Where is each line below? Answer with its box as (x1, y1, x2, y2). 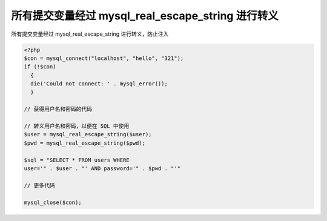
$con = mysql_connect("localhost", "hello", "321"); (24, 54, 184, 62)
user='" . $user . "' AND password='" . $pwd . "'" (24, 165, 181, 172)
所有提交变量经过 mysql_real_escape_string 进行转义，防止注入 (11, 30, 169, 38)
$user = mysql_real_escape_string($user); (24, 131, 152, 138)
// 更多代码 (24, 182, 55, 189)
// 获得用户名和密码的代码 (24, 106, 92, 113)
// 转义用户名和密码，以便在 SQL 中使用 (24, 123, 130, 130)
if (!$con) (24, 64, 56, 70)
